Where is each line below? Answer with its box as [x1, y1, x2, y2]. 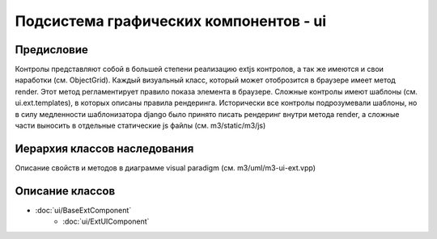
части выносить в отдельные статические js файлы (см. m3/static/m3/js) [15, 121, 266, 131]
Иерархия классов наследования [15, 141, 194, 155]
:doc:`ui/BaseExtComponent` [35, 205, 132, 215]
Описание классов [15, 184, 116, 198]
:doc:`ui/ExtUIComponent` [62, 216, 150, 226]
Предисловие [15, 43, 88, 57]
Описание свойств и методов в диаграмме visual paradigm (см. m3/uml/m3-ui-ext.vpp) [15, 162, 316, 173]
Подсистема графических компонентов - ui [15, 12, 327, 30]
